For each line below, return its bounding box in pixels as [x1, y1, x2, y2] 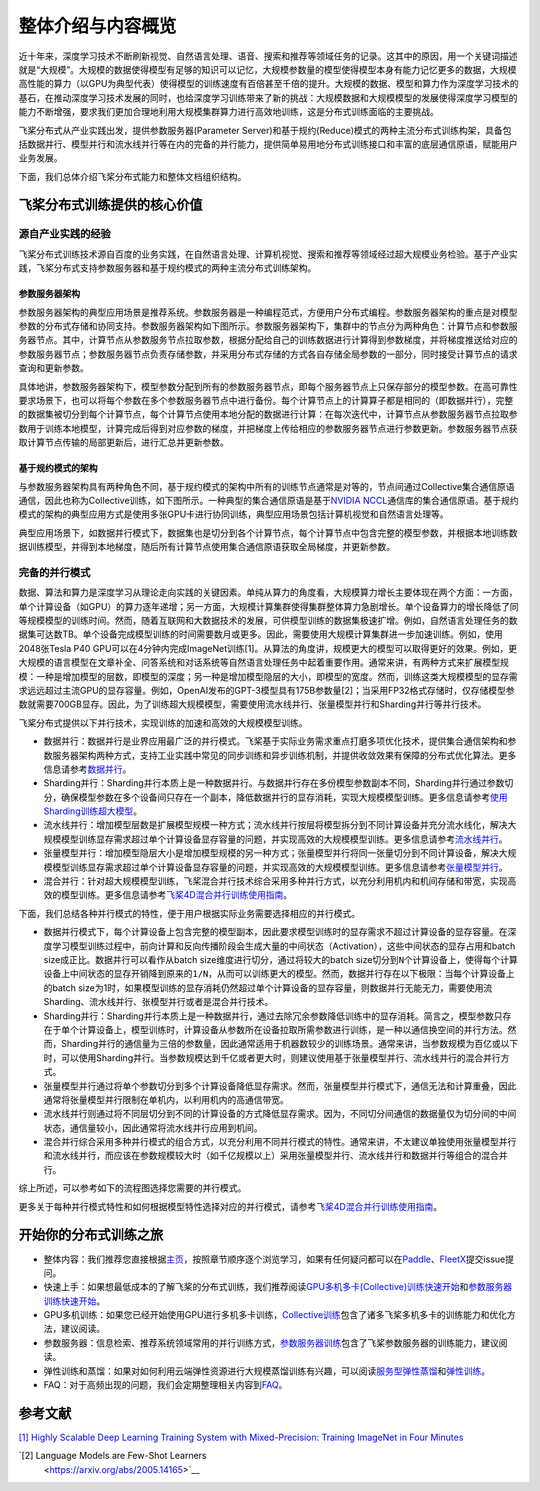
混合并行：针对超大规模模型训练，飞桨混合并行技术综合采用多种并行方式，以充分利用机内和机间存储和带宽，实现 [43, 875, 508, 887]
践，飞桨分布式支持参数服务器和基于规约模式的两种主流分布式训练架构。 [18, 262, 317, 274]
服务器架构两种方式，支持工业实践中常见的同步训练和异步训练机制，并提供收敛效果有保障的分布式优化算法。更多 [51, 749, 517, 761]
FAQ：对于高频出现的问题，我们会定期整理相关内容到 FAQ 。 [43, 1379, 288, 1391]
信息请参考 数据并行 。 [43, 763, 132, 775]
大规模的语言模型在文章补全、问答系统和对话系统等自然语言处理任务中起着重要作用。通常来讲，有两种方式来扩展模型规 [18, 656, 509, 669]
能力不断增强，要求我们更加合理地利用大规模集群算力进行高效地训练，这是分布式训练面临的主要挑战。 [18, 106, 439, 118]
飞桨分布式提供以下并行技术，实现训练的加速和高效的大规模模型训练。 [18, 716, 308, 729]
